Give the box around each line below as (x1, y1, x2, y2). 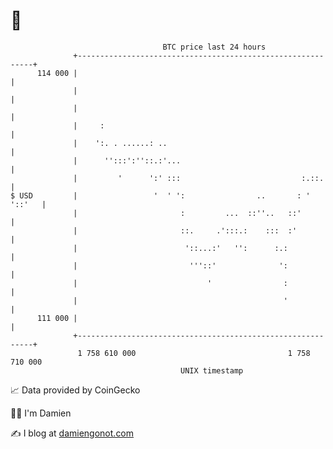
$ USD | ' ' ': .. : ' (10, 190, 311, 201)
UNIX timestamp (180, 365, 244, 376)
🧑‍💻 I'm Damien (10, 407, 72, 419)
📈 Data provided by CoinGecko (10, 384, 141, 396)
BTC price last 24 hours (162, 42, 267, 52)
